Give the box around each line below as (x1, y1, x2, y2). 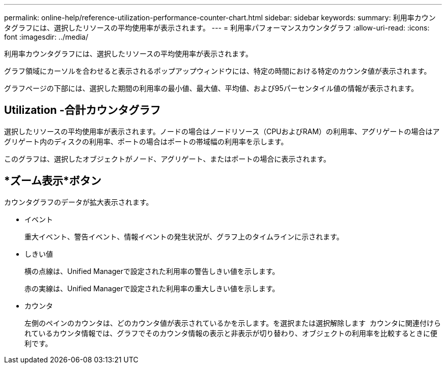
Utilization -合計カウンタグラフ (4, 104, 161, 117)
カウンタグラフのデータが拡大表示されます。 (4, 197, 153, 206)
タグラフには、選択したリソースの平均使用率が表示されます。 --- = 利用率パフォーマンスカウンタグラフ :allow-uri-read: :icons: (4, 23, 430, 32)
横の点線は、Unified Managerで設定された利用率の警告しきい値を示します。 (24, 266, 280, 275)
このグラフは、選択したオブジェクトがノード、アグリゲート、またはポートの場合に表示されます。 (4, 154, 331, 163)
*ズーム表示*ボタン (4, 174, 101, 188)
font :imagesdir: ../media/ (4, 33, 89, 41)
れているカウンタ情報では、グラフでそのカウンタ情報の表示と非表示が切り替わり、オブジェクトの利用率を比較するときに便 (24, 328, 438, 338)
